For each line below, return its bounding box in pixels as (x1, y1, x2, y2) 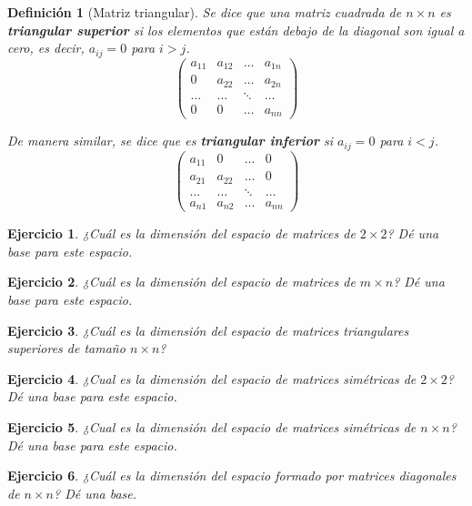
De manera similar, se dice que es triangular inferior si (7, 131, 334, 150)
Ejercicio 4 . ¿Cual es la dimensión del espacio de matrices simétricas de (7, 369, 417, 388)
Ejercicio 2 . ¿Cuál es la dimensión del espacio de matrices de (7, 272, 356, 291)
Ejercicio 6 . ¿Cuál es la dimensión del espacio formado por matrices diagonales (7, 466, 457, 485)
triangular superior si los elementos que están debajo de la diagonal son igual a (7, 20, 465, 39)
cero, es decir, (7, 38, 85, 57)
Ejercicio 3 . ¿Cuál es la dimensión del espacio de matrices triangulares (7, 320, 409, 339)
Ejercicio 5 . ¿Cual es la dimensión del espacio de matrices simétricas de (7, 417, 417, 436)
